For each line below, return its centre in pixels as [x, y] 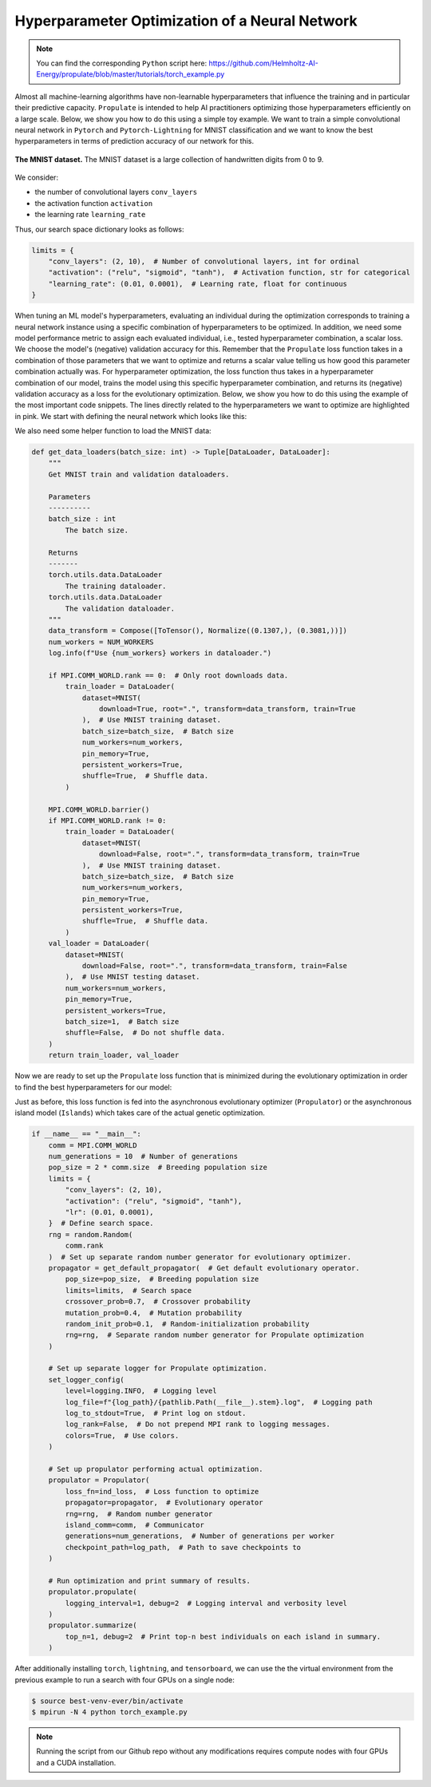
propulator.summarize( [93, 1625]
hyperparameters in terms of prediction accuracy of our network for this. [134, 141]
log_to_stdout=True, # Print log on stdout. [156, 1413]
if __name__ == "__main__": [86, 1134]
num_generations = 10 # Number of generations [143, 1156]
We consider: [37, 178]
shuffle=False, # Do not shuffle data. [145, 1033]
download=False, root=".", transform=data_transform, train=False [214, 966]
